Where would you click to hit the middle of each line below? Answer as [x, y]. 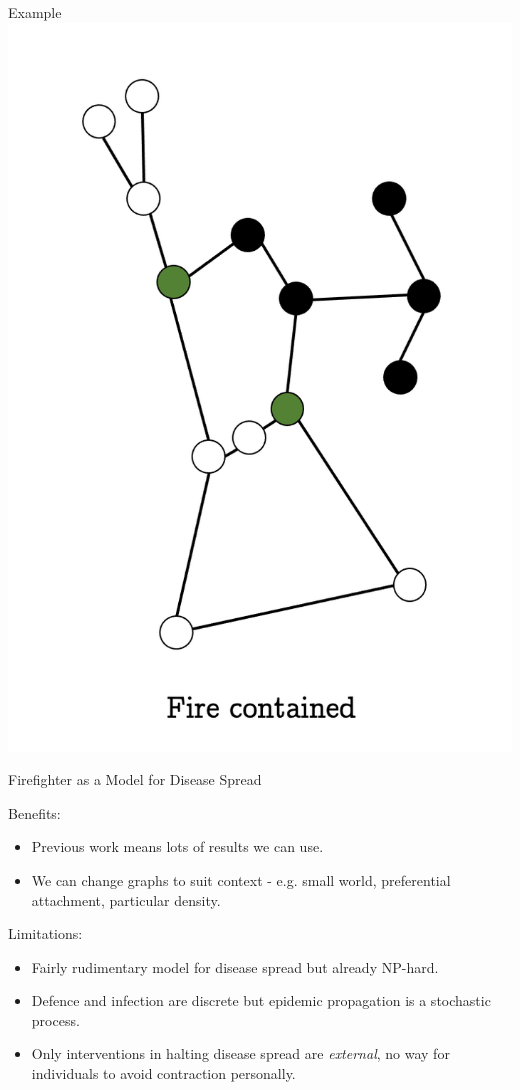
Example [35, 12]
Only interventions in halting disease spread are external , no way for [240, 1053]
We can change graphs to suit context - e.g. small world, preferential [241, 879]
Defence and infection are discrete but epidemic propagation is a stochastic [261, 1000]
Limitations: [45, 933]
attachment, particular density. [126, 899]
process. [55, 1019]
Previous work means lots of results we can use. [177, 846]
